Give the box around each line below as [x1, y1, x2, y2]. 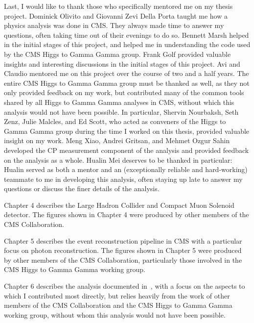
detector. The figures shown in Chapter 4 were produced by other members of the [4, 209, 249, 220]
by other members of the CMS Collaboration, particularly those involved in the [4, 254, 242, 265]
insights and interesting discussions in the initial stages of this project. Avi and [4, 58, 240, 69]
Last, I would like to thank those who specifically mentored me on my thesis [4, 1, 233, 11]
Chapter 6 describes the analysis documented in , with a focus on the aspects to [4, 281, 245, 291]
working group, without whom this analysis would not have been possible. [4, 309, 226, 320]
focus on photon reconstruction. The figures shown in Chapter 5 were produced [4, 245, 242, 255]
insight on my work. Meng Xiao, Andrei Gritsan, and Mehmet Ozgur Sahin [4, 135, 230, 146]
